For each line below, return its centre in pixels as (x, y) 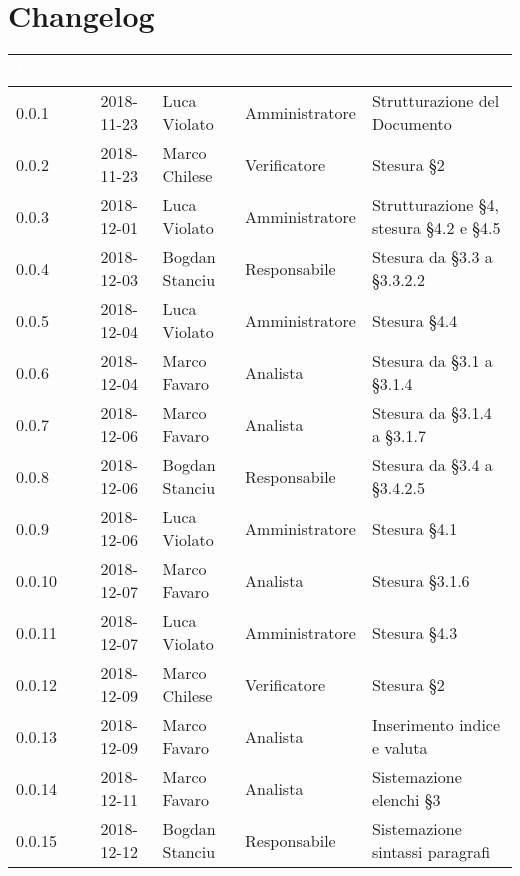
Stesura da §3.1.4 (431, 413)
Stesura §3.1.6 (420, 580)
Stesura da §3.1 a (432, 361)
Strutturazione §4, (435, 205)
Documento (411, 124)
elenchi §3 (406, 800)
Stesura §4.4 (414, 320)
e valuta (399, 748)
